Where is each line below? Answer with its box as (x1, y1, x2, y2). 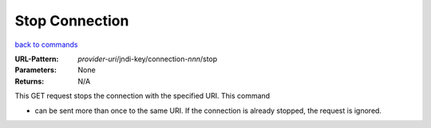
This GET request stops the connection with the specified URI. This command (14, 91, 271, 101)
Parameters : (14, 65, 57, 75)
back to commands (14, 40, 78, 49)
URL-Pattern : (14, 54, 59, 64)
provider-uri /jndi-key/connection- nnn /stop (77, 54, 218, 64)
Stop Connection (14, 12, 129, 29)
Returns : (14, 76, 45, 86)
